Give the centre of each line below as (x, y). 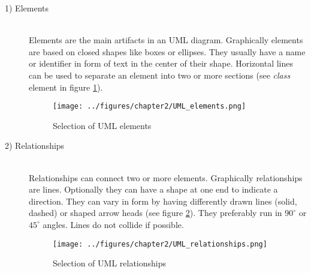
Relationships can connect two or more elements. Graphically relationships (166, 177)
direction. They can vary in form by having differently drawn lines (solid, (163, 201)
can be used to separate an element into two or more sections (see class (160, 75)
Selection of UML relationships (110, 263)
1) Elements (27, 8)
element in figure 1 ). (66, 87)
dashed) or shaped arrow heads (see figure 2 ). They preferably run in (155, 213)
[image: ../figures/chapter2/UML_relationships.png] (160, 244)
